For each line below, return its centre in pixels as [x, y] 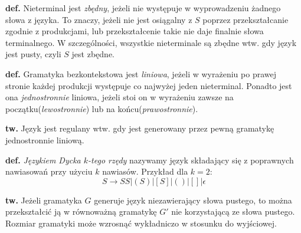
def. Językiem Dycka [43, 160]
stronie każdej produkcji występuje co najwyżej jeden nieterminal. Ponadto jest [149, 85]
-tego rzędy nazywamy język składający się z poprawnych [191, 160]
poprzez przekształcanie [246, 19]
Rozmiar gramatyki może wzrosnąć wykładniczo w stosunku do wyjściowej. [141, 223]
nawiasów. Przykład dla [145, 171]
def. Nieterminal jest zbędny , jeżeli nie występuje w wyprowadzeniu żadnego [143, 8]
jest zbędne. [93, 54]
